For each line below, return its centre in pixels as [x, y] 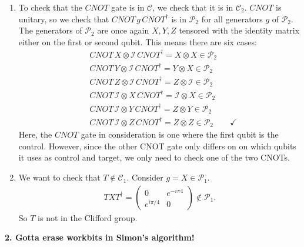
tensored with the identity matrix [239, 30]
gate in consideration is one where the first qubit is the [180, 134]
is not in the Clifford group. [88, 217]
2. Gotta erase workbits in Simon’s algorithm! [100, 237]
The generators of [50, 30]
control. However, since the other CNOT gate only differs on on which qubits [157, 146]
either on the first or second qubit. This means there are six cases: [138, 41]
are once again [123, 30]
